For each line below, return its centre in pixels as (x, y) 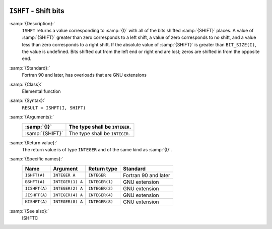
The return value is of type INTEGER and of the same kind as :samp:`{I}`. (97, 149)
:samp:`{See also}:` (29, 211)
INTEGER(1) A (68, 182)
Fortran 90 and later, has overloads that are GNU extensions (84, 75)
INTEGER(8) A (68, 202)
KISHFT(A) (36, 202)
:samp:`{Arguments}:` (32, 117)
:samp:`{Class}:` (26, 84)
